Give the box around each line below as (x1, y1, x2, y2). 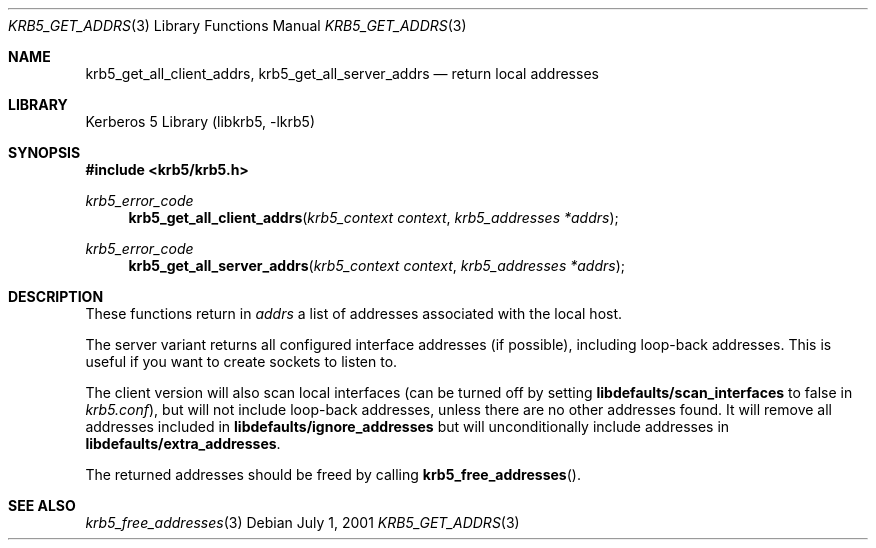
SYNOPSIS (8, 144, 81, 161)
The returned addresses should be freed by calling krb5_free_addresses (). (85, 466, 581, 483)
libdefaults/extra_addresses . (85, 435, 281, 452)
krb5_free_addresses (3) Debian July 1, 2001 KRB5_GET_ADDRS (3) (85, 514, 520, 531)
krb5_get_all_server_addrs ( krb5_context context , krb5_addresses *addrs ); (128, 257, 626, 274)
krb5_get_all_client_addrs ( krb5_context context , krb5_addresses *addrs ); (128, 209, 619, 226)
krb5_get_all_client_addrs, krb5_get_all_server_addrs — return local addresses (85, 65, 599, 82)
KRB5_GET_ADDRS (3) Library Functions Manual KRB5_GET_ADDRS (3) (8, 17, 467, 34)
